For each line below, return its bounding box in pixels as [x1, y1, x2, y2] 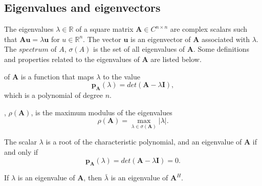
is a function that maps [20, 71, 94, 81]
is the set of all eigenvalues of [93, 44, 185, 54]
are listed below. [150, 53, 202, 64]
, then [83, 172, 102, 183]
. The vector [83, 33, 121, 44]
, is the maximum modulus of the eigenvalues [31, 107, 172, 117]
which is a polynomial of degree [4, 89, 103, 100]
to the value [103, 71, 140, 81]
